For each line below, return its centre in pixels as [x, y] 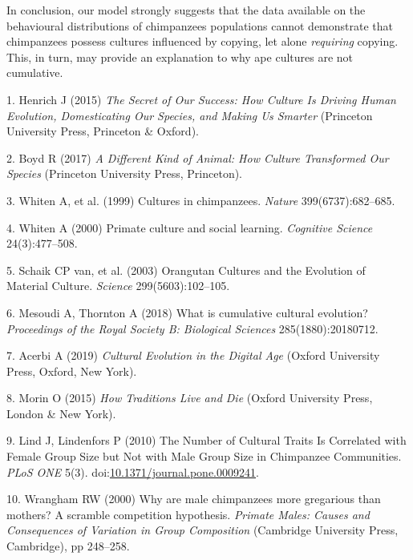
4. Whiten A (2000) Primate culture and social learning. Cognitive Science [190, 227]
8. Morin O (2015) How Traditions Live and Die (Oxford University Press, [190, 398]
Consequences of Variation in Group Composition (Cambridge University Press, [202, 530]
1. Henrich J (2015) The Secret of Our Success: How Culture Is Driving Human [201, 99]
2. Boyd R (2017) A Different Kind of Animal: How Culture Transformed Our [198, 157]
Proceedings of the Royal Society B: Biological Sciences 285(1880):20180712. [192, 328]
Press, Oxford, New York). [72, 371]
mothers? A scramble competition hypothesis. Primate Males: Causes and [188, 514]
